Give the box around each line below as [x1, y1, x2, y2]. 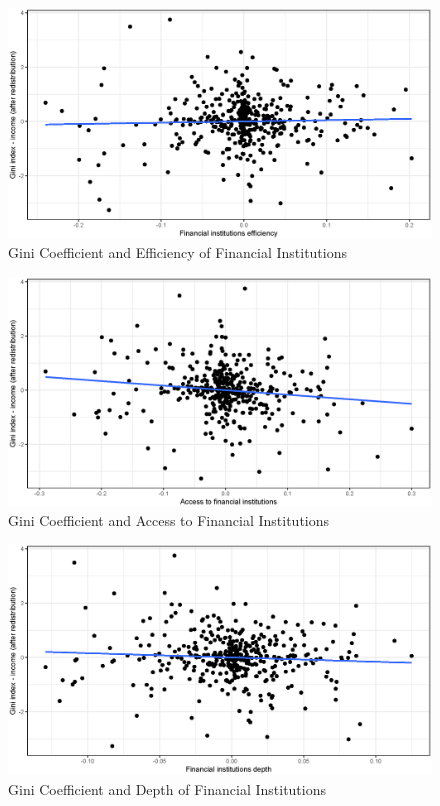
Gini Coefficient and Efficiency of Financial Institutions [8, 242, 347, 263]
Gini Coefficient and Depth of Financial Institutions [8, 778, 327, 799]
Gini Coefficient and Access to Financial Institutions [8, 509, 330, 530]
